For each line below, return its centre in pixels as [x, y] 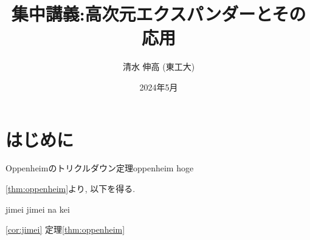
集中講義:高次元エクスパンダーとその [159, 14]
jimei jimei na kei [38, 209]
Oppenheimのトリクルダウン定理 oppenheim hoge [100, 168]
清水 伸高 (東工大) [159, 67]
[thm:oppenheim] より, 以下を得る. [71, 189]
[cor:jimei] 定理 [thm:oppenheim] [65, 229]
